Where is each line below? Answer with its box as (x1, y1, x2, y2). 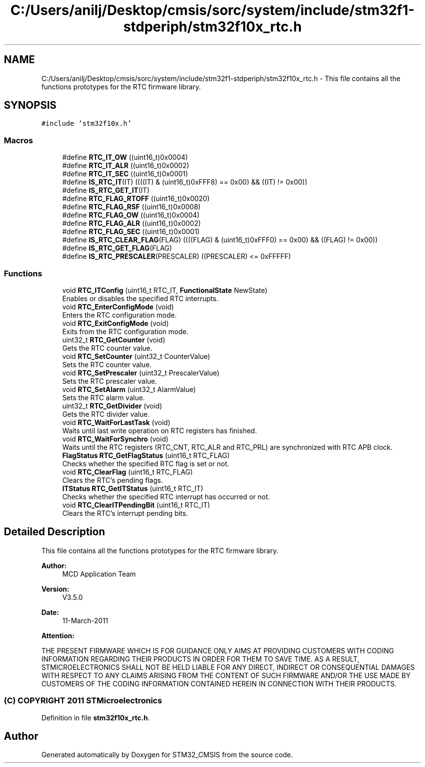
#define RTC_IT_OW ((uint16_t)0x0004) (62, 153, 188, 162)
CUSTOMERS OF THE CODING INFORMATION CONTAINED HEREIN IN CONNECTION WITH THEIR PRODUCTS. (41, 679, 397, 688)
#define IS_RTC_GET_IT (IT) (62, 186, 150, 195)
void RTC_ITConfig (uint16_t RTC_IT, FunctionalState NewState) (62, 286, 268, 294)
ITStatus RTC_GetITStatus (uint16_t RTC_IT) (62, 484, 203, 493)
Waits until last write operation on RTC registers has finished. (62, 426, 257, 435)
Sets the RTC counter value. (62, 360, 152, 369)
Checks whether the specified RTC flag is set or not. (62, 459, 229, 468)
